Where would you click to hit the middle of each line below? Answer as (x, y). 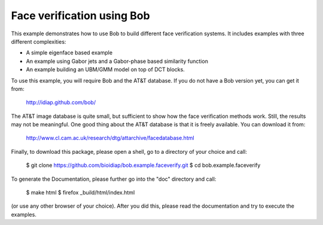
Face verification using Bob (80, 16)
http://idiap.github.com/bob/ (61, 102)
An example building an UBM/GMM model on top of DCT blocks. (105, 69)
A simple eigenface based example (69, 53)
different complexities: (39, 41)
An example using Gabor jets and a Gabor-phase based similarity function (117, 61)
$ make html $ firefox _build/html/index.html (80, 193)
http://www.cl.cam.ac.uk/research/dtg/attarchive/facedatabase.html (110, 138)
